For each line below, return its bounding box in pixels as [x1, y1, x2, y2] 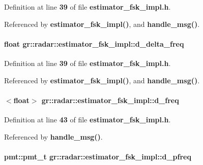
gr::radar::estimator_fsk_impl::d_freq [41, 94, 179, 105]
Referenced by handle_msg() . [4, 131, 103, 142]
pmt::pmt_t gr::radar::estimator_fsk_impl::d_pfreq [4, 151, 191, 161]
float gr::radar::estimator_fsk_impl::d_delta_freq [4, 38, 184, 49]
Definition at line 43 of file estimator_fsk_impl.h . [4, 114, 171, 124]
